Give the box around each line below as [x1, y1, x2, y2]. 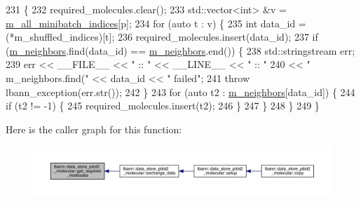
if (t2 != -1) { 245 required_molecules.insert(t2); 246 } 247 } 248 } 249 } [6, 98, 320, 113]
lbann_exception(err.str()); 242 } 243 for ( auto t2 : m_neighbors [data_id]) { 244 [6, 84, 355, 99]
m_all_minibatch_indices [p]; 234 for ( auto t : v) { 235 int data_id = [6, 15, 306, 30]
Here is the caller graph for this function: [6, 121, 182, 136]
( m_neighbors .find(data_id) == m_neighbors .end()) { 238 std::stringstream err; [6, 43, 355, 58]
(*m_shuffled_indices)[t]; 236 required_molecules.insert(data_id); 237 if [6, 29, 318, 44]
